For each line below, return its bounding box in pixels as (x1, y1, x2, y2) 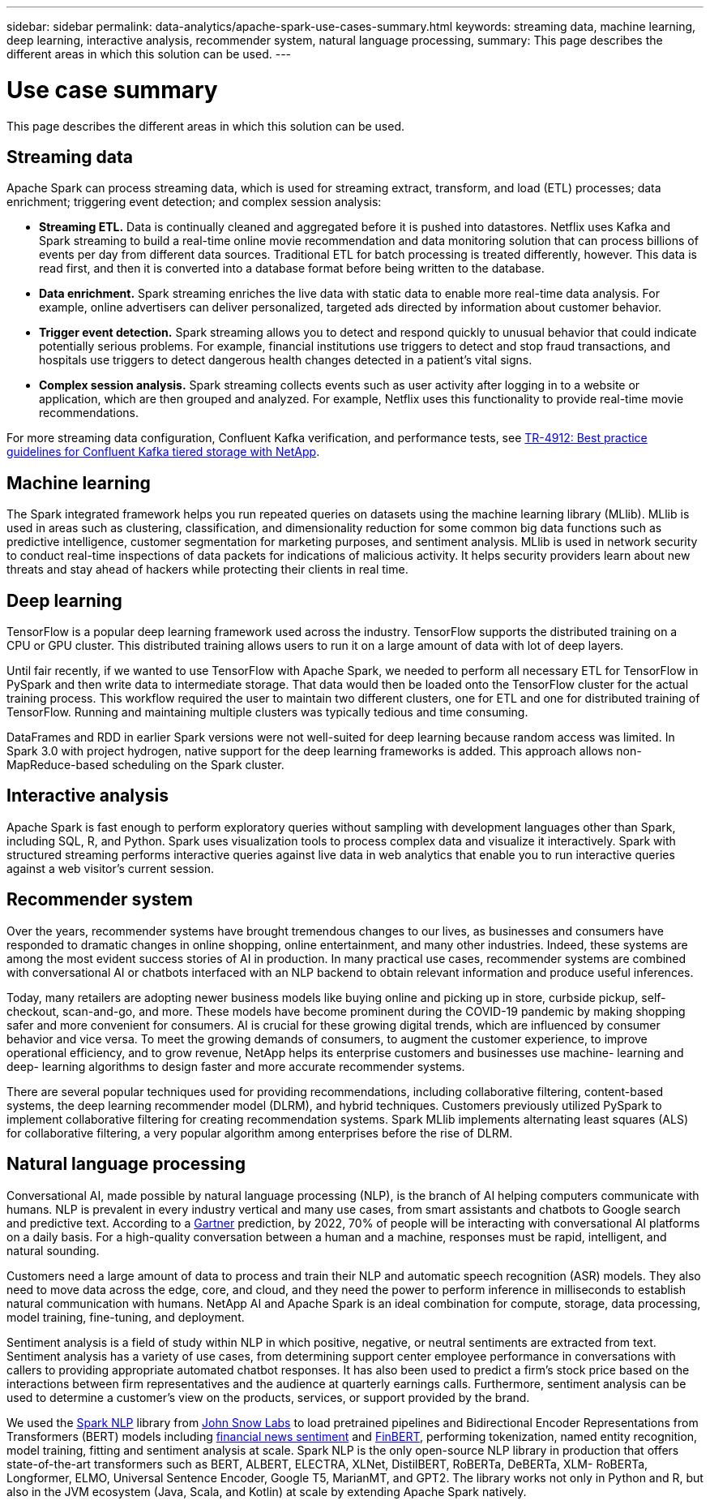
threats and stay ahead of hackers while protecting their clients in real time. (6, 562, 408, 577)
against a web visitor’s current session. (6, 861, 214, 875)
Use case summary (6, 75, 218, 104)
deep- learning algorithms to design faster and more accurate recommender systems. (6, 1059, 465, 1073)
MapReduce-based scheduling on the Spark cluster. (6, 758, 284, 772)
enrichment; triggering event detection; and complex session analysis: (6, 195, 382, 209)
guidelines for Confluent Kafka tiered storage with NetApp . (6, 445, 320, 459)
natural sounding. (6, 1243, 100, 1258)
